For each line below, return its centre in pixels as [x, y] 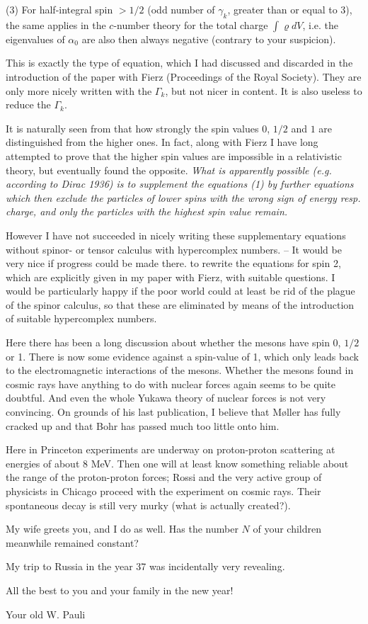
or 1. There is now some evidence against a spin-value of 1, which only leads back [182, 356]
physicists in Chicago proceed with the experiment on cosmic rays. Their [163, 491]
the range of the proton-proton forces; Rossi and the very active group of [164, 477]
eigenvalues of [35, 39]
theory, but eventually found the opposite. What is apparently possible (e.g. [169, 170]
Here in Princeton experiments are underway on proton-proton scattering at [171, 449]
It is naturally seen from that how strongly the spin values [132, 128]
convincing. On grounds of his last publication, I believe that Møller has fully [173, 412]
